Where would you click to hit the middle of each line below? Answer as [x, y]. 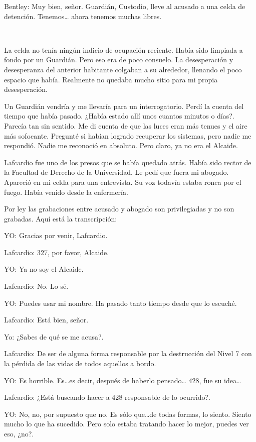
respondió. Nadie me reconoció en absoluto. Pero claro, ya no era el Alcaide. [121, 145]
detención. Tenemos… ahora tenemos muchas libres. [83, 16]
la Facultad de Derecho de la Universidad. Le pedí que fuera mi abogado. [116, 172]
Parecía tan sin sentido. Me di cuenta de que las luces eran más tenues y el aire [126, 125]
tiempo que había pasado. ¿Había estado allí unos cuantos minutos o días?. [119, 116]
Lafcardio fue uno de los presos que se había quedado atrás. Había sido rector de [128, 162]
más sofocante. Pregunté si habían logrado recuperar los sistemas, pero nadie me [128, 135]
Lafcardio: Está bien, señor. [46, 320]
